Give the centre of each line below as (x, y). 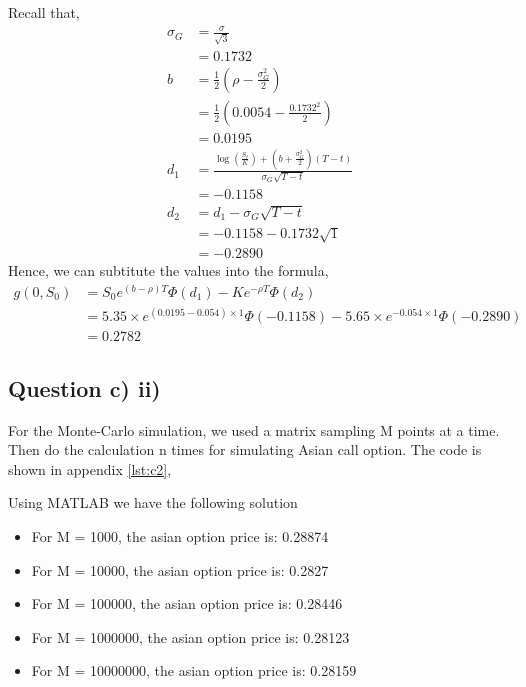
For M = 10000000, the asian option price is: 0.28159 (194, 670)
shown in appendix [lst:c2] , (90, 468)
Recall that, (44, 12)
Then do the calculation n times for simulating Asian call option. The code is (245, 449)
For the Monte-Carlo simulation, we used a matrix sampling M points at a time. (254, 429)
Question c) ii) (84, 387)
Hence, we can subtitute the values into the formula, (168, 270)
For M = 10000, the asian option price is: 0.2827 (180, 569)
